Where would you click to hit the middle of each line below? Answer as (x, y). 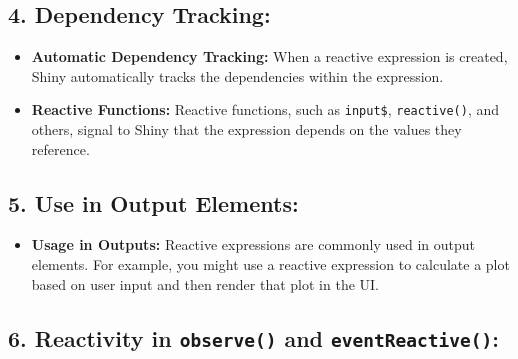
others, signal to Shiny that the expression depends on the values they (246, 129)
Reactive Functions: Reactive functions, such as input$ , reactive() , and (265, 109)
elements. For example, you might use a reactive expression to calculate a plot (270, 264)
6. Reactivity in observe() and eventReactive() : (253, 337)
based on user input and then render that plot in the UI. (205, 283)
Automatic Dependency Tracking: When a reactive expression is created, (269, 56)
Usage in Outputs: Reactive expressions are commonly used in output (253, 244)
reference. (60, 148)
